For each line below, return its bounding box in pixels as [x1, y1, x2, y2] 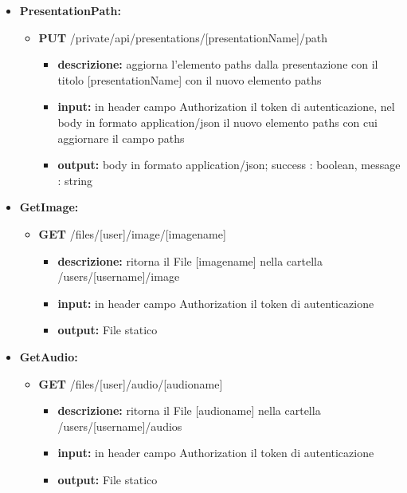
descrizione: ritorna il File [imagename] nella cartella [57, 252, 323, 269]
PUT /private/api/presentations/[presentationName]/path [38, 29, 328, 45]
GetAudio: [19, 348, 78, 365]
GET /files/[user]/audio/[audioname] [38, 375, 223, 392]
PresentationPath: [19, 2, 121, 18]
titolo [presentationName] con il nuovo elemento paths [57, 71, 322, 88]
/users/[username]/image [57, 268, 180, 285]
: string [57, 172, 93, 188]
